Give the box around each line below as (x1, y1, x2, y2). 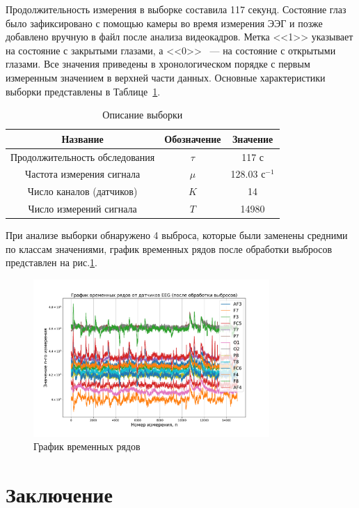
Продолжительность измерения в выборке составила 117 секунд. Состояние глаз (6, 2, 346, 16)
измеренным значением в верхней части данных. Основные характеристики (6, 70, 326, 84)
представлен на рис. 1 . (6, 255, 98, 270)
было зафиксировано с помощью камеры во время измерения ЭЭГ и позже (6, 15, 323, 30)
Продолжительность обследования (10, 149, 155, 164)
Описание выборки (102, 107, 183, 122)
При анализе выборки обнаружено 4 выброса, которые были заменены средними (6, 228, 348, 243)
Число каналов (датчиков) (27, 184, 138, 199)
